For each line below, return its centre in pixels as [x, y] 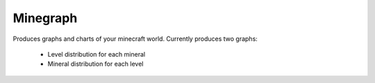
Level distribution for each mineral [97, 54]
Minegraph [45, 18]
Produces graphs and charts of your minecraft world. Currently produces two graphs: [135, 39]
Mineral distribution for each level [95, 64]
